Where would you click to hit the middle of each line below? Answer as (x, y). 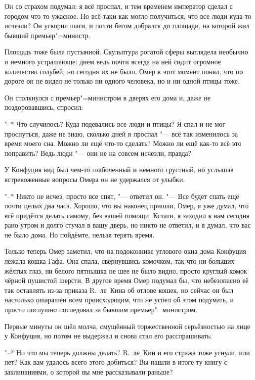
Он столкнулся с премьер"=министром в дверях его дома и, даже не (107, 97)
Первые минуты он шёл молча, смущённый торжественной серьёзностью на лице (127, 326)
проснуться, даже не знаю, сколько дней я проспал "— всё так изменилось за (121, 133)
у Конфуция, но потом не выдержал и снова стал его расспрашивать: (108, 336)
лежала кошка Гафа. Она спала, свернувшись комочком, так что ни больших (120, 261)
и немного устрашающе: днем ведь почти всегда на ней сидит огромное (113, 61)
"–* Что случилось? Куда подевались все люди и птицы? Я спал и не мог (115, 123)
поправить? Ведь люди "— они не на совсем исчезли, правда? (98, 153)
